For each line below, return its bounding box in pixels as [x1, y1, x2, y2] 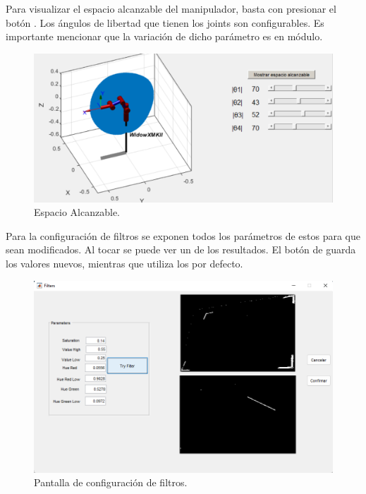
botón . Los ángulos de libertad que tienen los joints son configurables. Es [6, 15, 324, 30]
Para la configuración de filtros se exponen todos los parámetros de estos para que [6, 228, 361, 243]
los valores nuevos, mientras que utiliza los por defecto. [6, 255, 243, 270]
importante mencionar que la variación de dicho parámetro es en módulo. [6, 29, 323, 44]
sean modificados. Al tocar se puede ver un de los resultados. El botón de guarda [6, 242, 356, 257]
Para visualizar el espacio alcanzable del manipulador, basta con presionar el [6, 1, 336, 16]
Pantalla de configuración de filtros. [34, 475, 188, 490]
